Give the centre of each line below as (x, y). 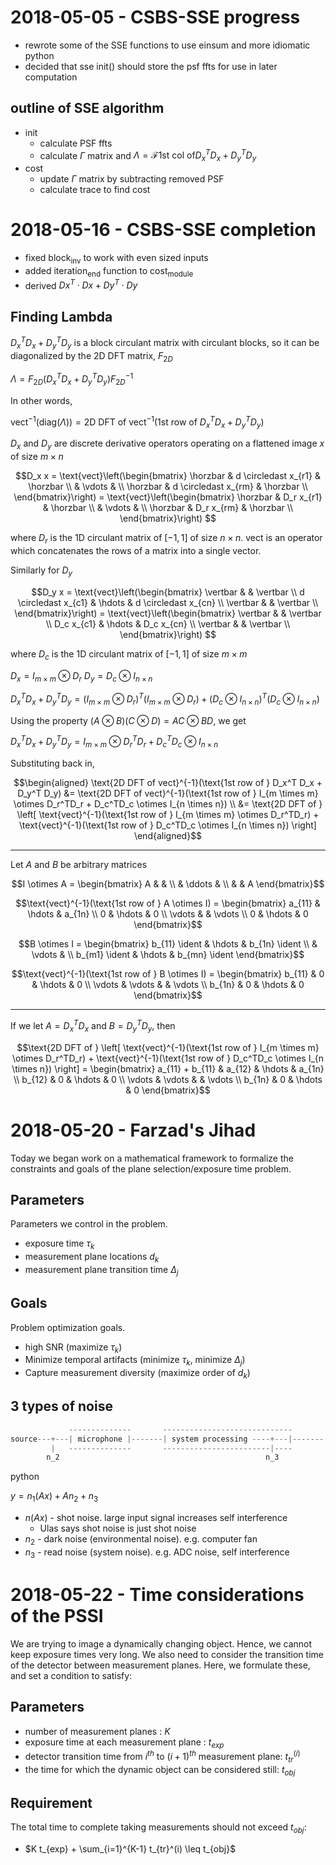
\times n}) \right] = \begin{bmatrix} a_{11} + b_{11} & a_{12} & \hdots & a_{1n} (168, 1068)
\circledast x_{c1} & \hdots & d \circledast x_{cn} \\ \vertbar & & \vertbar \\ (168, 602)
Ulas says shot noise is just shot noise (118, 1528)
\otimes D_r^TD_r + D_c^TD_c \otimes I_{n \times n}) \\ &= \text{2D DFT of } (168, 804)
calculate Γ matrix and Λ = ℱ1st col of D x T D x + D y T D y (148, 155)
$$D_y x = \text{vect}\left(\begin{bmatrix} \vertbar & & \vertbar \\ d (168, 592)
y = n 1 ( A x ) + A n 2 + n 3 (54, 1497)
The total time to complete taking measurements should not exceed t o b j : (158, 1828)
